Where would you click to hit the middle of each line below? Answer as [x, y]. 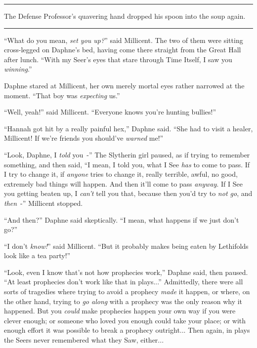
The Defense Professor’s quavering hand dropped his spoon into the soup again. [125, 16]
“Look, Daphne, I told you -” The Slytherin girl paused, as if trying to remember [127, 154]
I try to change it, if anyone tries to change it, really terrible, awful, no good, [121, 174]
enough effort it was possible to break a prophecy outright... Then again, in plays [127, 330]
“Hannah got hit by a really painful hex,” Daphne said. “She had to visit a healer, [128, 128]
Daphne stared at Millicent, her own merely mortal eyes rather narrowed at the [124, 85]
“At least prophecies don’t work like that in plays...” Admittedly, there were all [124, 282]
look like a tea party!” [37, 255]
